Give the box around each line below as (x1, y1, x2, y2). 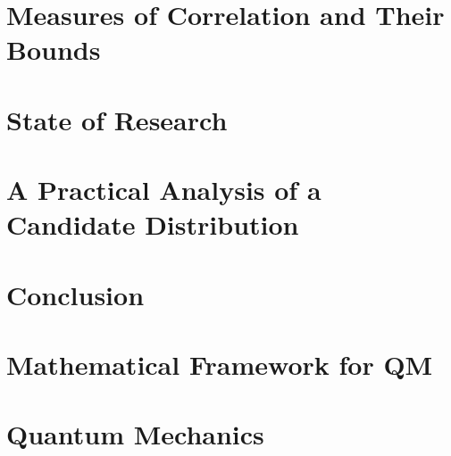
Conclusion (6, 276, 145, 312)
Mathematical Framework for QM (6, 346, 433, 383)
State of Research (6, 101, 228, 137)
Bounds (6, 31, 101, 68)
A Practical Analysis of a (6, 171, 322, 208)
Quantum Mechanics (6, 416, 264, 452)
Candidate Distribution (6, 206, 299, 243)
